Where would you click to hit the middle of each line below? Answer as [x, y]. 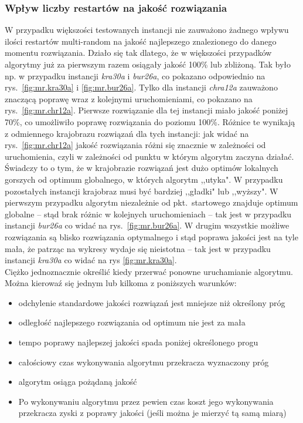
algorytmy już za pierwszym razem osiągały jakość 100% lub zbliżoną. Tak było [148, 64]
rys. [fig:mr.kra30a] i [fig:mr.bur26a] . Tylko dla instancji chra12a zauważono [141, 87]
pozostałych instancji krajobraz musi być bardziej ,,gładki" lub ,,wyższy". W [142, 191]
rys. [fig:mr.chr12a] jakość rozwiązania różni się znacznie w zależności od [135, 145]
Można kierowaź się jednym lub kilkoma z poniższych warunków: [121, 283]
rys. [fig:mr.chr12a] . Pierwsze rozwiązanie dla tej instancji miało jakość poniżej [147, 110]
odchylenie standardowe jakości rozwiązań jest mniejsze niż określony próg [152, 302]
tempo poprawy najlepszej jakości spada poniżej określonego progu [138, 342]
